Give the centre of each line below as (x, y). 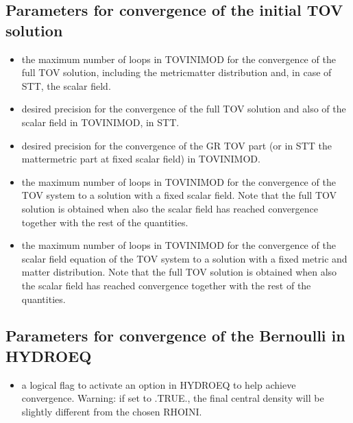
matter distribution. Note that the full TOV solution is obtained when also (179, 272)
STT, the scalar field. (66, 85)
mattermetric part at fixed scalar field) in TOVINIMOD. (141, 159)
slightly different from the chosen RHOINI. (112, 411)
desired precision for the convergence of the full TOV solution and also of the (184, 109)
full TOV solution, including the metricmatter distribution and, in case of (176, 72)
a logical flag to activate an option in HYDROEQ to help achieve (159, 384)
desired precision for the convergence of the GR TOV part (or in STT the (176, 145)
